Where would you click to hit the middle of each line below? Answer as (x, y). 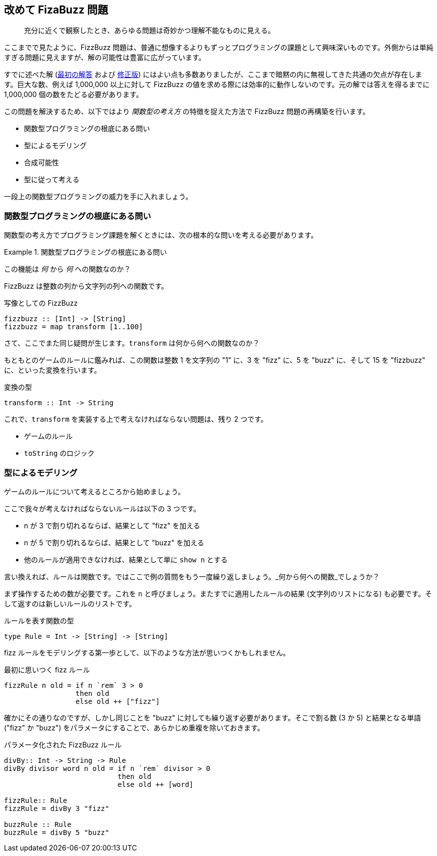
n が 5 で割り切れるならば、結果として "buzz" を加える (114, 542)
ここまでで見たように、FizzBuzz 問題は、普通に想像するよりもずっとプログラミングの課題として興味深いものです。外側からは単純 (219, 48)
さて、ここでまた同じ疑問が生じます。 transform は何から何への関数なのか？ (132, 343)
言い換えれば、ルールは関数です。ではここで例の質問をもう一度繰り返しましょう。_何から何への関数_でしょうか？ (192, 576)
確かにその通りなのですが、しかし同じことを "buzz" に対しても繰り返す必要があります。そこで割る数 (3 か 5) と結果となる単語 (213, 717)
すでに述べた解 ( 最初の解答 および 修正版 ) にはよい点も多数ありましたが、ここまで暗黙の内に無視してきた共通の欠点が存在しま (213, 75)
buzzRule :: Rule (38, 824)
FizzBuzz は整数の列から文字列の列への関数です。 (86, 286)
